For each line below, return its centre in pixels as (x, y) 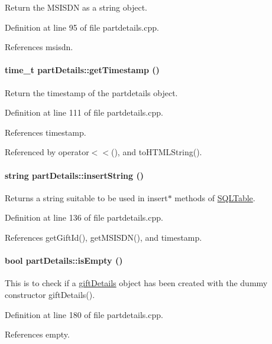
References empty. (37, 334)
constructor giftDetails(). (50, 294)
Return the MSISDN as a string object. (76, 7)
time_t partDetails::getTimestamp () (82, 70)
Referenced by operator (47, 152)
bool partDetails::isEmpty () (64, 261)
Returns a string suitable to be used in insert (86, 197)
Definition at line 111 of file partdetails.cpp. (84, 112)
